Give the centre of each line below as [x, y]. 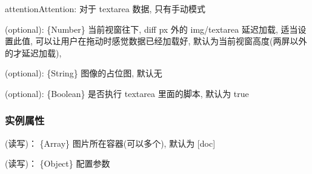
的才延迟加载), [33, 52]
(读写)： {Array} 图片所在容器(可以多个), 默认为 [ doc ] [110, 143]
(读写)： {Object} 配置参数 [58, 163]
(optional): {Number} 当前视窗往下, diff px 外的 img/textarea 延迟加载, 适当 [151, 29]
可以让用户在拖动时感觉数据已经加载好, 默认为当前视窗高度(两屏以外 [171, 41]
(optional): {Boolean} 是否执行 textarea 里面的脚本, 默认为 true [127, 93]
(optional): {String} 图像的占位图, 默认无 [84, 73]
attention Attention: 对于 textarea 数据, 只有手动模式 [105, 8]
